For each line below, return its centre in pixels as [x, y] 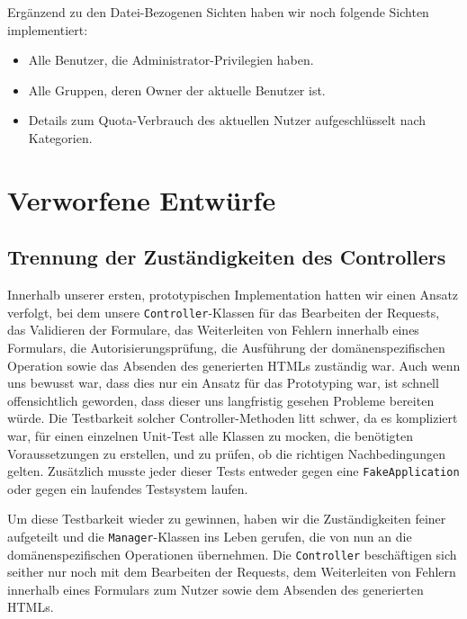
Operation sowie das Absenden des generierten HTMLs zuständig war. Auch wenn [234, 365]
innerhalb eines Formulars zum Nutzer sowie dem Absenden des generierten [216, 589]
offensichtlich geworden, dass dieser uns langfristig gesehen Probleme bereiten [221, 400]
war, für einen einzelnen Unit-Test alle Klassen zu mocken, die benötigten [211, 435]
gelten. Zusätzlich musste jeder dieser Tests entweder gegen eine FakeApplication [233, 471]
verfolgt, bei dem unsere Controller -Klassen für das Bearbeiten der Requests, [224, 312]
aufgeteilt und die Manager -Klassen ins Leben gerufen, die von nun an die [210, 536]
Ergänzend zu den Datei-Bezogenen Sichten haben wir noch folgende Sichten [218, 12]
